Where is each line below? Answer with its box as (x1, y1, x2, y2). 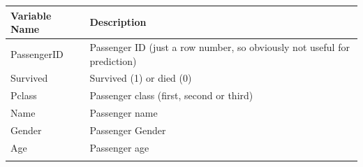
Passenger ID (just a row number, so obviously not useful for (89, 39, 350, 54)
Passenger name (89, 106, 158, 120)
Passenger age (89, 140, 149, 154)
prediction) (89, 53, 137, 68)
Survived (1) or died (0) (89, 71, 192, 85)
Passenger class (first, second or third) (89, 88, 253, 103)
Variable (10, 8, 52, 22)
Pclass (10, 88, 37, 103)
